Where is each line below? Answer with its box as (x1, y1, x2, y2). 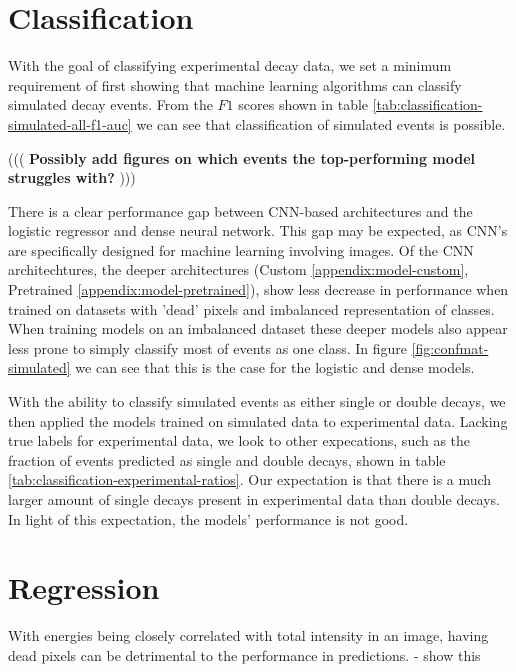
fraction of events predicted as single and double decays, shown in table (8, 449, 446, 470)
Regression (8, 567, 160, 608)
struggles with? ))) (8, 167, 136, 188)
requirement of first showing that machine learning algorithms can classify (8, 74, 462, 95)
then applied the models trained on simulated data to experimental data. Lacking (8, 410, 508, 431)
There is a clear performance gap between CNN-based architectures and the (8, 200, 473, 221)
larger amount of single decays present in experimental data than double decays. (8, 489, 501, 509)
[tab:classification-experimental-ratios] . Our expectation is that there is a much (8, 469, 492, 490)
